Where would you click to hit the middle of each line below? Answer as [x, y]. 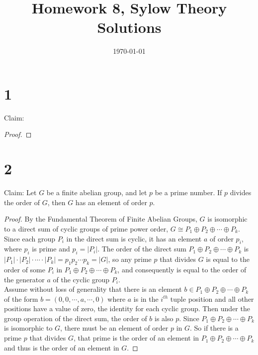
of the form [21, 298]
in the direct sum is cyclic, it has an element [134, 238]
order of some [25, 269]
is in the [146, 298]
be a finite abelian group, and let [97, 192]
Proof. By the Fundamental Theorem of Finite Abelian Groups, [101, 219]
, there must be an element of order [114, 328]
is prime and [51, 249]
